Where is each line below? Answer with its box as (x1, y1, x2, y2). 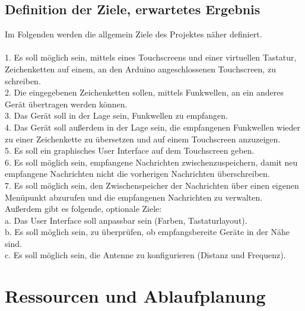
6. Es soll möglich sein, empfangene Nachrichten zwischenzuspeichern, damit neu (5, 155, 298, 168)
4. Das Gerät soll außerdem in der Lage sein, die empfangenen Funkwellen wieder (5, 120, 301, 133)
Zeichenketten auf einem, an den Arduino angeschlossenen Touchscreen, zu (5, 62, 276, 75)
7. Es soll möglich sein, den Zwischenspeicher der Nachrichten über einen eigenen (5, 179, 299, 191)
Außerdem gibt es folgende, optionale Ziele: (5, 202, 162, 215)
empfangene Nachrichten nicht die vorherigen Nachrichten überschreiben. (5, 167, 270, 180)
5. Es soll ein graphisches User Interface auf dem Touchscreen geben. (5, 144, 255, 157)
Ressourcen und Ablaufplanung (5, 284, 266, 308)
